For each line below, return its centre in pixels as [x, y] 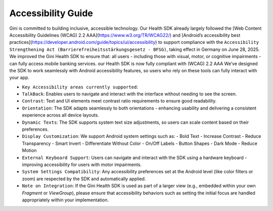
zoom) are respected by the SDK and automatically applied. [84, 179]
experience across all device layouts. [61, 115]
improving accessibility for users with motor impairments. [82, 165]
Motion [29, 150]
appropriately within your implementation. [65, 200]
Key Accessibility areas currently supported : [80, 87]
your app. [19, 78]
